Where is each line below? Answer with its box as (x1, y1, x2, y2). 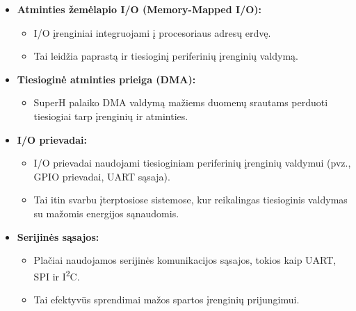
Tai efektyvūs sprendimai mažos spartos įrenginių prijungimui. (33, 292, 300, 306)
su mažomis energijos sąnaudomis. (33, 205, 179, 220)
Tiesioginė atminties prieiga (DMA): (17, 72, 196, 86)
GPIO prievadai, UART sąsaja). (33, 169, 170, 183)
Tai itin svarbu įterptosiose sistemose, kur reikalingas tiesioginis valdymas (33, 192, 348, 207)
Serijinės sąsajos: (17, 229, 99, 244)
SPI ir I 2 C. (33, 267, 80, 283)
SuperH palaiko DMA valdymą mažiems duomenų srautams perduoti (33, 95, 328, 110)
